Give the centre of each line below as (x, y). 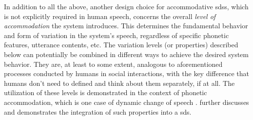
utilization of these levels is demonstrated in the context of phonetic (106, 92)
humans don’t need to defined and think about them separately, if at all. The (119, 83)
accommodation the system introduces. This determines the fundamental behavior (126, 26)
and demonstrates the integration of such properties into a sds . (98, 111)
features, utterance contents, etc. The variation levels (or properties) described (121, 45)
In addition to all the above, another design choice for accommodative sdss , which (126, 6)
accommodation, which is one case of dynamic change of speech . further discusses (126, 102)
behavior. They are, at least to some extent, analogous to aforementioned (113, 64)
